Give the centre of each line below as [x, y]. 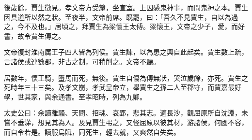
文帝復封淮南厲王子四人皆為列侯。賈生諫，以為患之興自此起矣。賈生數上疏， [126, 52]
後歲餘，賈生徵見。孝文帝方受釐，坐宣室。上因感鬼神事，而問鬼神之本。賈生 [126, 7]
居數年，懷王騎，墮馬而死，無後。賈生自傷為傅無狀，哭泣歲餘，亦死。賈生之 [126, 77]
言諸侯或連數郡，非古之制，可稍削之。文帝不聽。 [82, 61]
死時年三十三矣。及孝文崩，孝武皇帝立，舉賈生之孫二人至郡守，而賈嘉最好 [123, 87]
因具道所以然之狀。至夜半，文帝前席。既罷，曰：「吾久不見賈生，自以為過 [121, 17]
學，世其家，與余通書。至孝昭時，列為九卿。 [75, 96]
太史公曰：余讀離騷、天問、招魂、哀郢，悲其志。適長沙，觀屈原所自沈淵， [123, 113]
